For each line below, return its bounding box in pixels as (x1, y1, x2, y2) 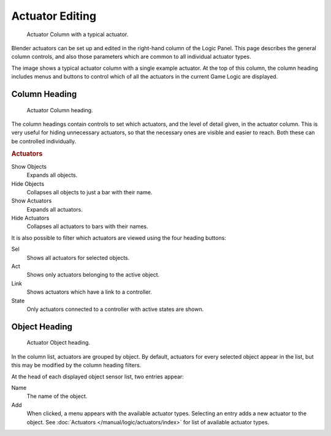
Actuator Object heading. (26, 339, 91, 346)
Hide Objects (11, 180, 45, 187)
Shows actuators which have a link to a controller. (26, 288, 153, 296)
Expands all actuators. (26, 205, 83, 213)
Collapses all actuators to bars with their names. (26, 223, 148, 230)
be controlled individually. (11, 137, 77, 145)
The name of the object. (26, 392, 88, 400)
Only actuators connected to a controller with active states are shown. (26, 305, 204, 313)
